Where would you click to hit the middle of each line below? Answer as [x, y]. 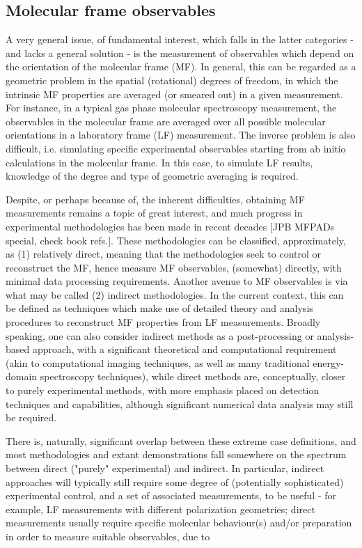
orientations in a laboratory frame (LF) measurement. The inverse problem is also [181, 135]
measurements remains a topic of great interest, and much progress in [154, 213]
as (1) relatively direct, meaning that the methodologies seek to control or [164, 254]
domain [22, 376]
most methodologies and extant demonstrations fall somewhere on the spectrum [176, 454]
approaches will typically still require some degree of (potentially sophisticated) [175, 482]
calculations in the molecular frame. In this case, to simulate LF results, [159, 162]
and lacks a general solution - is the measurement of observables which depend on [180, 53]
